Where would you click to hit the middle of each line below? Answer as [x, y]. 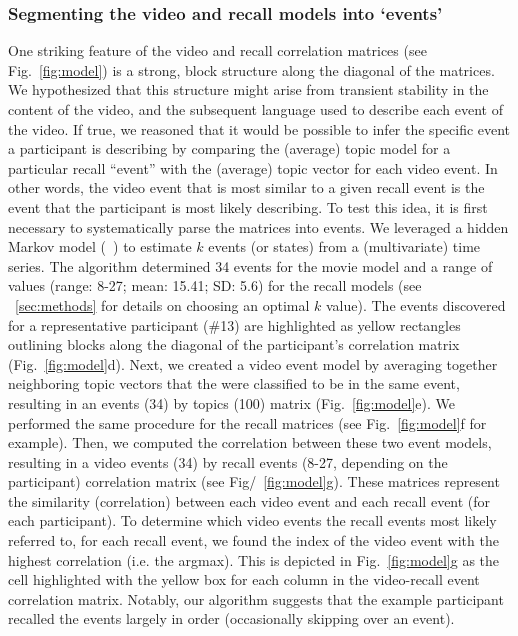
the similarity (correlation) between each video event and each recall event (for [249, 500]
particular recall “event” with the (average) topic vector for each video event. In [253, 167]
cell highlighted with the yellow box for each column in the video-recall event [244, 579]
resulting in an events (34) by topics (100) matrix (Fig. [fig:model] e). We [231, 402]
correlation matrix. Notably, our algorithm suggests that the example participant [256, 598]
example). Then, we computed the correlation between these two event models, [250, 442]
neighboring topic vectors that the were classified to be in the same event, [234, 383]
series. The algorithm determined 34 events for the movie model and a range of [250, 265]
